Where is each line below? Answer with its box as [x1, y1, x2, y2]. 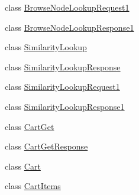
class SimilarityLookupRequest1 [5, 80, 120, 93]
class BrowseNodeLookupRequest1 [5, 1, 130, 13]
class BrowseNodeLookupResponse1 [5, 21, 134, 33]
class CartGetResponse [5, 140, 88, 152]
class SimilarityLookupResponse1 [5, 100, 125, 112]
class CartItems [5, 180, 61, 192]
